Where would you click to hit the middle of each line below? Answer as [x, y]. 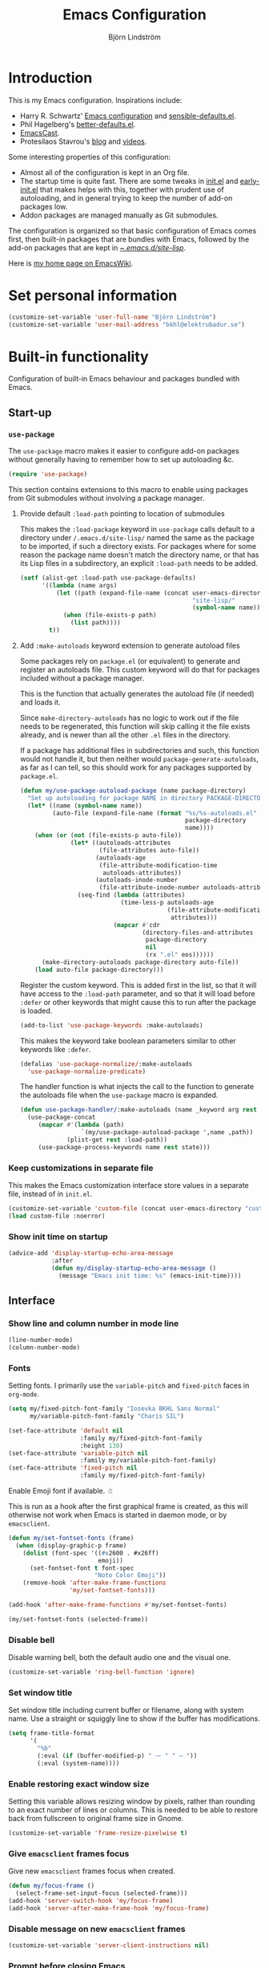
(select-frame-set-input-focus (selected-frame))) [102, 1893]
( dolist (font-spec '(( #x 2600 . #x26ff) [91, 1553]
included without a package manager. [82, 678]
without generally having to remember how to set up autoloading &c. [121, 459]
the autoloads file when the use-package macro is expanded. [119, 1095]
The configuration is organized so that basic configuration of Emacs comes [132, 230]
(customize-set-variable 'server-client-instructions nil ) [109, 1945]
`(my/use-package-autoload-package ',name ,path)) [167, 1132]
